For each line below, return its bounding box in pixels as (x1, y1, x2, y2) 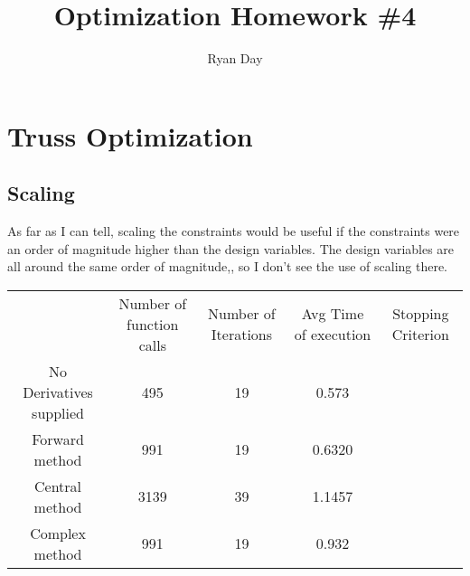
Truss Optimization (7, 117, 253, 154)
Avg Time (301, 303, 364, 325)
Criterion (391, 324, 449, 345)
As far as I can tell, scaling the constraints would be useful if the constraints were (7, 222, 460, 241)
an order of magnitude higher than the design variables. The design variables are (7, 239, 455, 258)
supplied (32, 401, 84, 423)
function (127, 313, 179, 335)
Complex (30, 522, 86, 543)
